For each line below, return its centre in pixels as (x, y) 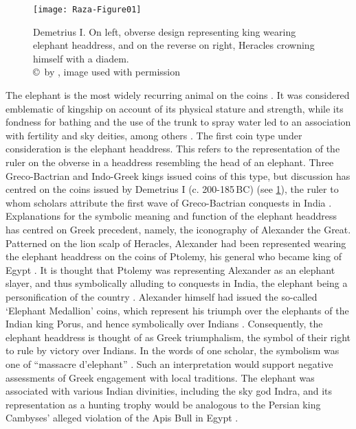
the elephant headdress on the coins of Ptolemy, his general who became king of (174, 256)
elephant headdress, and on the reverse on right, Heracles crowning (174, 45)
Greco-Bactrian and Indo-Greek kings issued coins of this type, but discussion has (178, 175)
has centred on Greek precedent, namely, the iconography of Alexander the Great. (178, 229)
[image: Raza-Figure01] (87, 10)
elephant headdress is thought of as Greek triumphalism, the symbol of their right (178, 337)
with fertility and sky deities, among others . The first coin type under (154, 135)
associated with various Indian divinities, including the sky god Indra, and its (169, 391)
